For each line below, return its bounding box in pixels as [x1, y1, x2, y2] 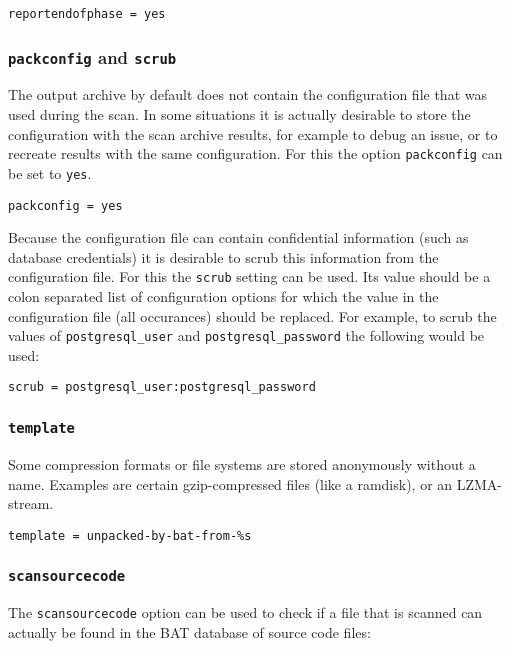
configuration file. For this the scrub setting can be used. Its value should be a [8, 266, 491, 287]
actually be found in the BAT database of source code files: [8, 621, 371, 642]
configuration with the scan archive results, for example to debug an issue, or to [8, 123, 498, 144]
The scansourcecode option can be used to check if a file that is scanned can [8, 602, 483, 623]
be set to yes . [8, 162, 92, 183]
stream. [8, 493, 54, 514]
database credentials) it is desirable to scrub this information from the [8, 246, 439, 267]
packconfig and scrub [8, 44, 177, 69]
